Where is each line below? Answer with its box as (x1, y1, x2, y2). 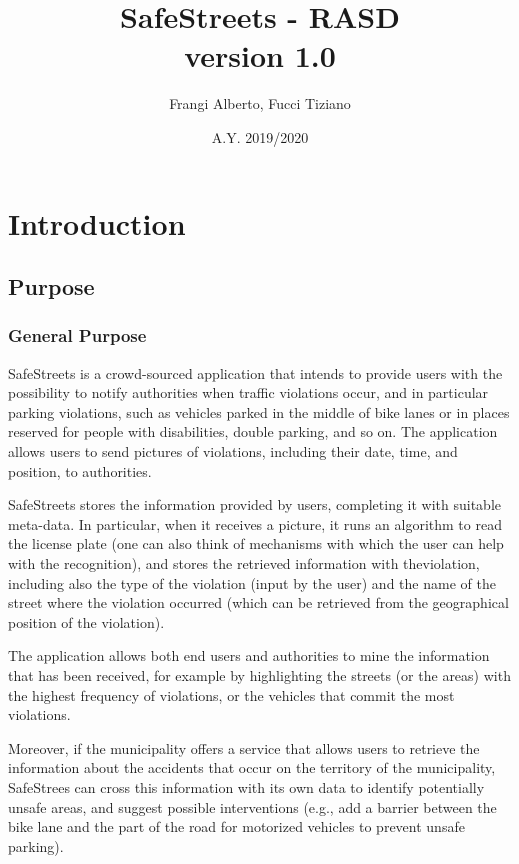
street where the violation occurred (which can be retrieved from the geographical (8, 592, 509, 613)
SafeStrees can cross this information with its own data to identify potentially (8, 776, 485, 797)
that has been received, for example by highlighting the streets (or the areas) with (8, 665, 511, 685)
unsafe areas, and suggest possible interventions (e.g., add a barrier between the (8, 796, 497, 817)
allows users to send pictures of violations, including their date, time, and (8, 441, 458, 462)
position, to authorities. (8, 460, 152, 481)
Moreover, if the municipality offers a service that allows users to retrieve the (8, 737, 480, 758)
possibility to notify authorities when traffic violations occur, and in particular (8, 382, 489, 403)
